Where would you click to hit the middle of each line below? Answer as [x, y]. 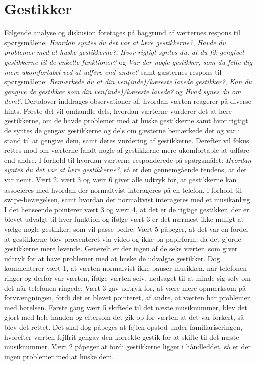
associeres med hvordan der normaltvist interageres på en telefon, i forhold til [123, 189]
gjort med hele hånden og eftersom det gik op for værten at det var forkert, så [124, 317]
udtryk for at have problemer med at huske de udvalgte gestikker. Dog [112, 258]
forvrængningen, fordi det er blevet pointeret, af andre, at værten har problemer [127, 298]
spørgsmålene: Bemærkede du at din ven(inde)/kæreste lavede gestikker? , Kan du [128, 81]
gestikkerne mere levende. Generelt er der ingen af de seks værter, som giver [121, 248]
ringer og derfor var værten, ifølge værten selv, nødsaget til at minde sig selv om [127, 278]
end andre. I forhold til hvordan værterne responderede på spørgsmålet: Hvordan [128, 160]
